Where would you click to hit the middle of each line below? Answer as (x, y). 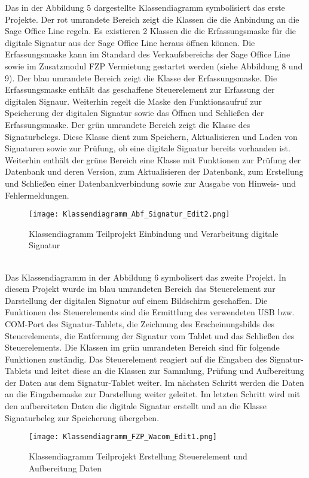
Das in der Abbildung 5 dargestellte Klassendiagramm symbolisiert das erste (145, 7)
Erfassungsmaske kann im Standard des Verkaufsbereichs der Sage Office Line (148, 54)
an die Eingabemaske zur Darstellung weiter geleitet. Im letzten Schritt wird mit (153, 394)
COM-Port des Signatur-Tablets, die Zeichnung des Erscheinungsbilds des (140, 323)
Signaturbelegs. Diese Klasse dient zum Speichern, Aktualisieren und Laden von (151, 136)
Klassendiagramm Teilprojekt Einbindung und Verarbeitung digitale (154, 233)
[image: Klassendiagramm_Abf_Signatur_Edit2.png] (129, 214)
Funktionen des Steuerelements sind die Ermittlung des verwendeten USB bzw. (150, 312)
